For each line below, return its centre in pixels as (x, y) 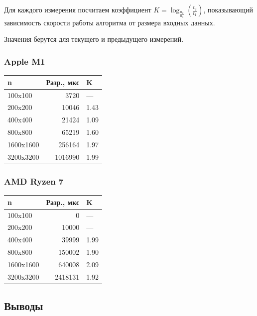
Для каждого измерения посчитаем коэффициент (78, 9)
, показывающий (228, 9)
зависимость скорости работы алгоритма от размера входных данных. (110, 22)
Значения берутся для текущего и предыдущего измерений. (94, 39)
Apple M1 (25, 61)
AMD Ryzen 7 (34, 181)
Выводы (24, 306)
